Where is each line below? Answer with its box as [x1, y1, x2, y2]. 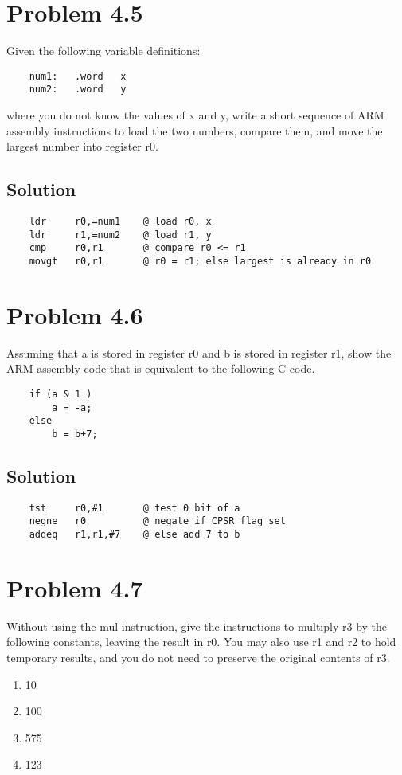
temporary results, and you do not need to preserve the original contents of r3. [6, 649, 390, 666]
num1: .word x [29, 70, 127, 82]
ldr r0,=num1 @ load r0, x [29, 216, 212, 228]
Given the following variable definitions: [6, 42, 201, 59]
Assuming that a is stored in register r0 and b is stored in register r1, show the [6, 344, 392, 361]
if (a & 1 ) [29, 388, 92, 400]
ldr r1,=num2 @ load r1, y [29, 229, 212, 241]
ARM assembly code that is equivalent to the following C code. [6, 360, 315, 377]
